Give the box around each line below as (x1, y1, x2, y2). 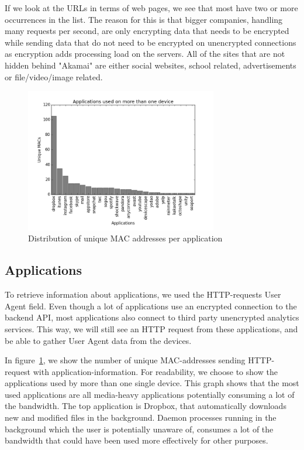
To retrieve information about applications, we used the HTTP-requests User (5, 288, 281, 301)
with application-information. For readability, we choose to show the (33, 365, 278, 377)
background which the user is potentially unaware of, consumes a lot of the (5, 422, 274, 435)
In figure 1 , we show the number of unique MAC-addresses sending (5, 354, 246, 366)
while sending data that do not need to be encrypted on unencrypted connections (5, 36, 296, 48)
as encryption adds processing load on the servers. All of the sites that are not (5, 47, 285, 60)
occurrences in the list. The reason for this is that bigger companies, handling (5, 13, 283, 25)
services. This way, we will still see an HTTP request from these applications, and (5, 322, 298, 335)
